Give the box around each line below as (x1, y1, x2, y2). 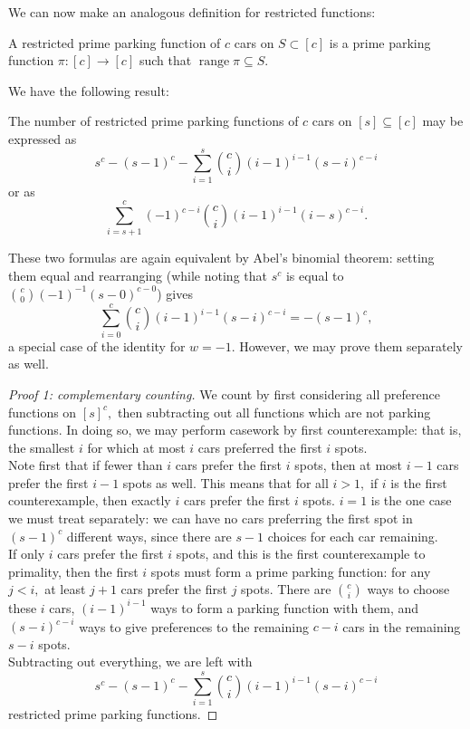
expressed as (8, 129, 77, 148)
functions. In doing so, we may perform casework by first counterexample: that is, (8, 420, 462, 439)
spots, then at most (294, 456, 403, 475)
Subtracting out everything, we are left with (8, 652, 253, 671)
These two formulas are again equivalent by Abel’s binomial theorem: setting (8, 248, 435, 267)
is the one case (370, 491, 452, 510)
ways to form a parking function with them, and (150, 598, 419, 617)
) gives (157, 283, 193, 302)
